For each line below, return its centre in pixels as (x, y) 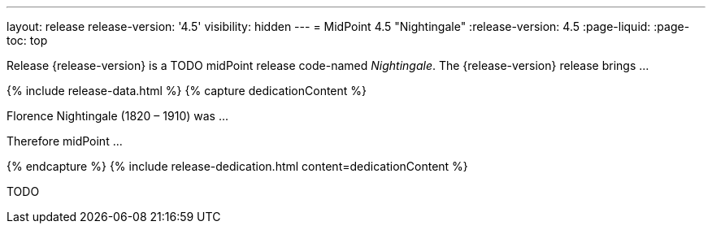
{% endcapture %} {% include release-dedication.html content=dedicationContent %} (237, 166)
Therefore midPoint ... (65, 141)
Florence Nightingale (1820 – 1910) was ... (117, 116)
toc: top (27, 40)
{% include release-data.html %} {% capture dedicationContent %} (187, 91)
